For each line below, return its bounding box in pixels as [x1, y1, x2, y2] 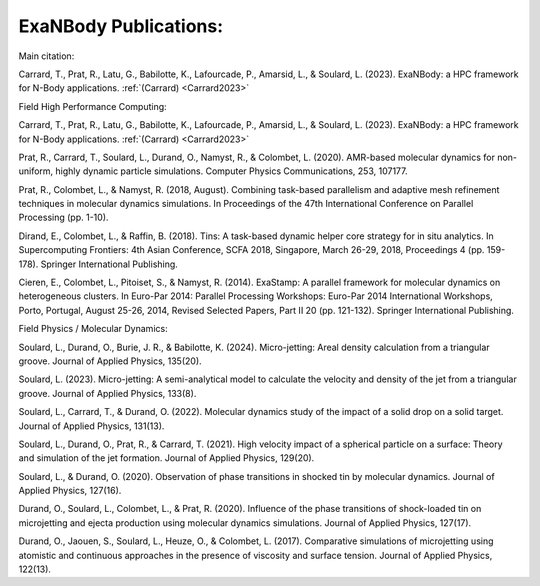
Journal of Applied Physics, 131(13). [18, 420, 165, 432]
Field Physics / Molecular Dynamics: [18, 323, 169, 335]
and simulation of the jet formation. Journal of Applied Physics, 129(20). [18, 452, 315, 464]
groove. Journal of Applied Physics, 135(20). [18, 355, 202, 367]
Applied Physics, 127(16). [18, 485, 122, 497]
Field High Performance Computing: [18, 100, 167, 112]
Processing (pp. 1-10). [18, 211, 109, 224]
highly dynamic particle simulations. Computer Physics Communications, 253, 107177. [55, 165, 408, 177]
